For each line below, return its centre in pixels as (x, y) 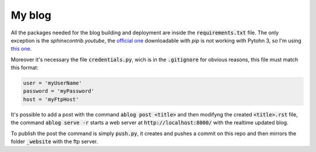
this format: (25, 68)
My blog (31, 15)
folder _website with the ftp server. (54, 142)
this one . (21, 49)
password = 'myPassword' (59, 91)
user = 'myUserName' (52, 83)
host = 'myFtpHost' (51, 99)
